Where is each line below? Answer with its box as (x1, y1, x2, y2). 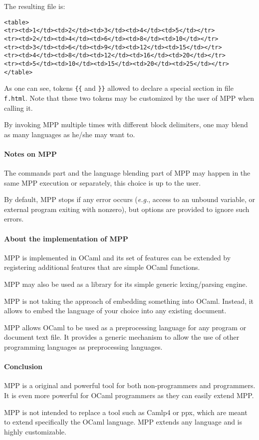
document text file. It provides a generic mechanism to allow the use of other (4, 332, 240, 342)
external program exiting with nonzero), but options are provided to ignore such (4, 204, 250, 214)
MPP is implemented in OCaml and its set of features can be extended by (4, 252, 231, 262)
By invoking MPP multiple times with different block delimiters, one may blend (4, 119, 248, 130)
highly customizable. (4, 426, 66, 437)
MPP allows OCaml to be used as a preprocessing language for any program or (4, 322, 247, 332)
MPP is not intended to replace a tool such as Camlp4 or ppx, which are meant (4, 407, 248, 417)
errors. (4, 214, 24, 224)
